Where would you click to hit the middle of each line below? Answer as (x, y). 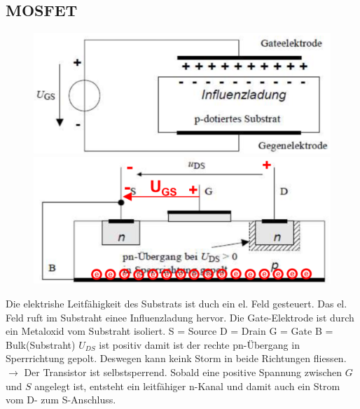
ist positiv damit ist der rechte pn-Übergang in (199, 344)
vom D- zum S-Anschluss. (61, 400)
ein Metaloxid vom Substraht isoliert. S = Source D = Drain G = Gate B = (169, 331)
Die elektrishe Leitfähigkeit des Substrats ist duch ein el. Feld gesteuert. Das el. (176, 303)
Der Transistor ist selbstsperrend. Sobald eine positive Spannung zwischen (183, 372)
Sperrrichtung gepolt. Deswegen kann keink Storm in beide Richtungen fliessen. (176, 358)
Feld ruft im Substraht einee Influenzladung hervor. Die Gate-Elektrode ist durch (180, 317)
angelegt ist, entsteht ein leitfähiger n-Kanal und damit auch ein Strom (187, 386)
